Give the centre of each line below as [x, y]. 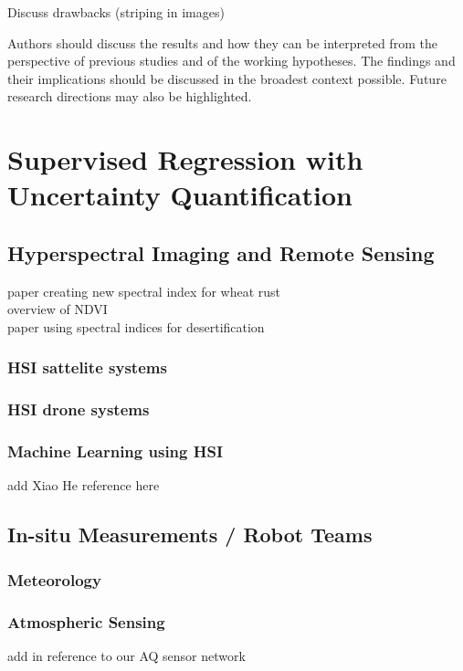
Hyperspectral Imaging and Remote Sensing [221, 252]
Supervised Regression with [185, 159]
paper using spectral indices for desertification [136, 326]
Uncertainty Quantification [180, 195]
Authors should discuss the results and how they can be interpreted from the [222, 42]
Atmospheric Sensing [86, 621]
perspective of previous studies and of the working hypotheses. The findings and [231, 61]
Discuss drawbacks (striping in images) [116, 12]
